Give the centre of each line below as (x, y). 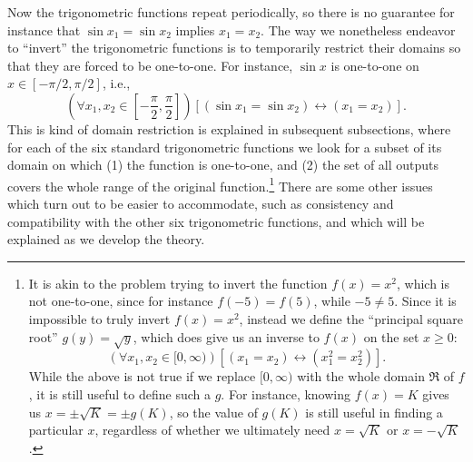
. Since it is (425, 301)
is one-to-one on (375, 65)
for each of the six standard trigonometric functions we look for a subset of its (225, 147)
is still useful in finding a (374, 412)
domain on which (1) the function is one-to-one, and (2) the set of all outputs (223, 165)
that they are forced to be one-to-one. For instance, (150, 65)
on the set (391, 336)
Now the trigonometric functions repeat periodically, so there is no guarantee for (231, 12)
